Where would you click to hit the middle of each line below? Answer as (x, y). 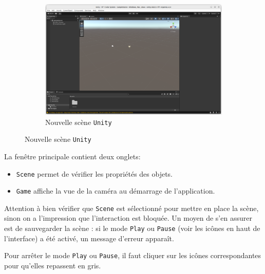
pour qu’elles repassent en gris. (53, 265)
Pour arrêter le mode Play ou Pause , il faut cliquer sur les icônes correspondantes (133, 255)
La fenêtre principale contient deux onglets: (72, 156)
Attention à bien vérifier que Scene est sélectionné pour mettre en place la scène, (131, 208)
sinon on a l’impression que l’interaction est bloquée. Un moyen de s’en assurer (128, 218)
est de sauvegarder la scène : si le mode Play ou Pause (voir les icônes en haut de (132, 228)
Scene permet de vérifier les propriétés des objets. (94, 173)
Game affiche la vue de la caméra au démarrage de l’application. (116, 191)
